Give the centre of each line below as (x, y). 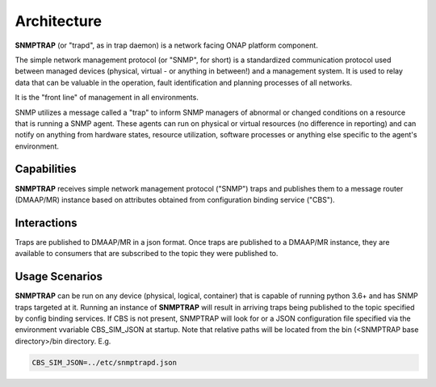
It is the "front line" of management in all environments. (107, 98)
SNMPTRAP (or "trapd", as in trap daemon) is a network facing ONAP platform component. (166, 45)
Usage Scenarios (59, 277)
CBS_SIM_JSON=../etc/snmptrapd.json (105, 362)
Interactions (46, 223)
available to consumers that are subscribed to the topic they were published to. (147, 254)
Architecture (59, 21)
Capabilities (46, 169)
